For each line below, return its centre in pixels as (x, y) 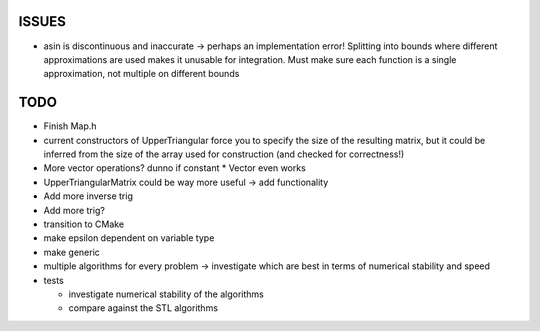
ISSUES (42, 21)
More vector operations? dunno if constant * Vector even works (175, 168)
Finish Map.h (70, 126)
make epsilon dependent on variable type (129, 238)
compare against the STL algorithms (143, 308)
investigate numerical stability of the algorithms (166, 294)
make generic (71, 252)
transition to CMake (84, 224)
